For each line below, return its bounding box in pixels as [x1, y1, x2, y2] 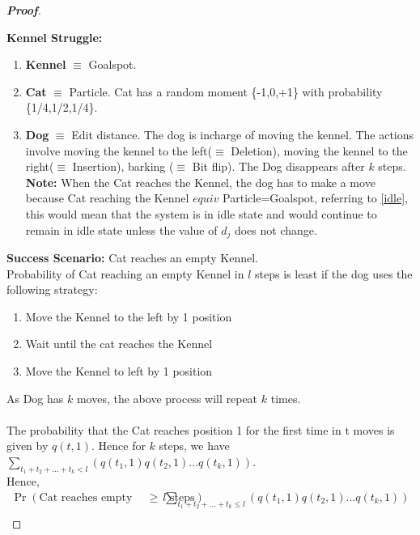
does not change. [234, 221, 317, 238]
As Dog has [6, 389, 64, 406]
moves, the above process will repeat [76, 389, 258, 406]
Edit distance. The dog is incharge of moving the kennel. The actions [71, 125, 414, 142]
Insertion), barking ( [72, 158, 174, 175]
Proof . [6, 2, 41, 18]
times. [270, 389, 301, 406]
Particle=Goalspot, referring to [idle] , [223, 189, 408, 206]
